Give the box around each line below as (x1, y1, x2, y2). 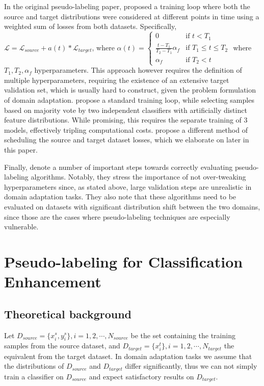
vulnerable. (4, 221, 39, 232)
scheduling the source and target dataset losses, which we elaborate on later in (4, 134, 249, 145)
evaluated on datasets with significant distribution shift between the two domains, (4, 201, 260, 212)
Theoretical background (4, 306, 132, 321)
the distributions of (4, 361, 64, 371)
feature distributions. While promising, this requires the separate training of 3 (4, 114, 248, 125)
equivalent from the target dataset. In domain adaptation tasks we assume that (4, 350, 252, 361)
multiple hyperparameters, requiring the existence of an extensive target (4, 74, 229, 85)
